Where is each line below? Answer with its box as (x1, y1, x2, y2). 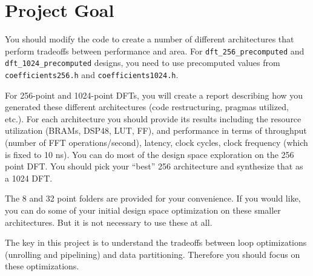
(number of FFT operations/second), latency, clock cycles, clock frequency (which (5, 136, 308, 149)
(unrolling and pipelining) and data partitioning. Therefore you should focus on (5, 248, 300, 260)
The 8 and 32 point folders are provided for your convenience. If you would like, (5, 192, 301, 205)
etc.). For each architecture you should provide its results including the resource (5, 112, 301, 125)
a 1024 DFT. (5, 171, 53, 184)
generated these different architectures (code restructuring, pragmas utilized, (5, 100, 289, 113)
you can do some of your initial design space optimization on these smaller (5, 204, 281, 217)
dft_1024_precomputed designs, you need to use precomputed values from (5, 56, 280, 69)
